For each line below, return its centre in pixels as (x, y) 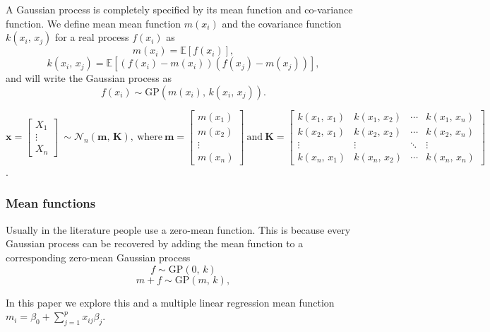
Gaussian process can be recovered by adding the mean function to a (155, 243)
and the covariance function (282, 23)
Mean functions (51, 203)
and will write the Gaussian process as (89, 78)
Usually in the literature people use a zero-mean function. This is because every (178, 229)
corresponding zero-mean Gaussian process (98, 257)
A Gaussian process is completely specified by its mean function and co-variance (179, 9)
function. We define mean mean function (94, 23)
